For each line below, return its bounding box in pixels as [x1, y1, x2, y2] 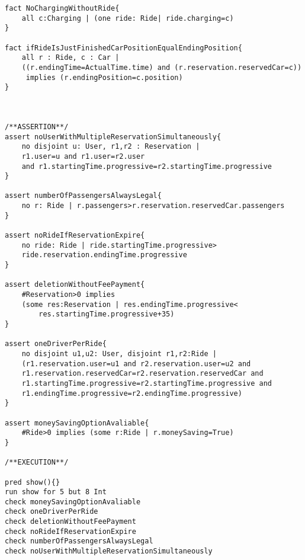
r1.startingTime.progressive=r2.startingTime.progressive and [21, 379, 272, 388]
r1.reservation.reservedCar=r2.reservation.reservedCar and [21, 369, 264, 378]
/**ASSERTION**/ [5, 122, 69, 131]
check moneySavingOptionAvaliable [5, 497, 141, 506]
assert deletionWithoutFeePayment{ [5, 280, 145, 289]
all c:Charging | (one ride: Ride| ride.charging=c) [21, 14, 234, 23]
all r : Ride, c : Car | [21, 53, 120, 62]
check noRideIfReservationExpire [5, 527, 136, 536]
